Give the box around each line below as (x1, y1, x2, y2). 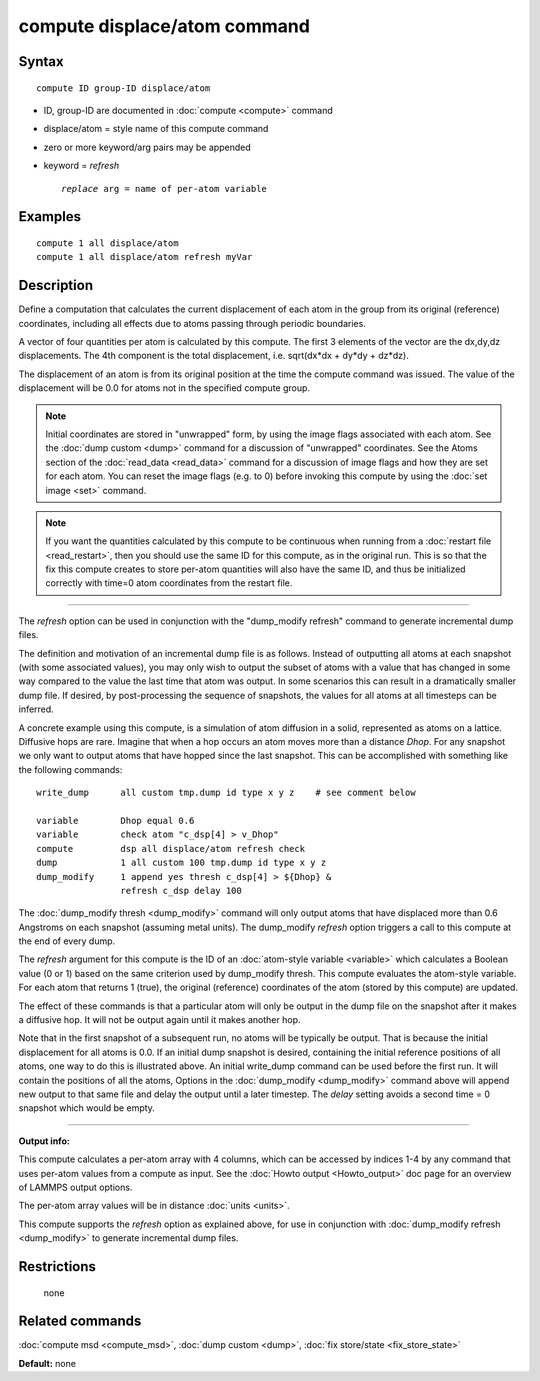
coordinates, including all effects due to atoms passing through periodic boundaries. (18, 317, 367, 329)
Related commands (18, 1313, 142, 1330)
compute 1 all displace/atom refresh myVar (36, 251, 253, 263)
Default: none (18, 1357, 77, 1369)
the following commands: (18, 763, 123, 775)
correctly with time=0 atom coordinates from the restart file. (45, 577, 293, 589)
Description (18, 277, 94, 294)
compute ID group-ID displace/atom (36, 82, 211, 94)
